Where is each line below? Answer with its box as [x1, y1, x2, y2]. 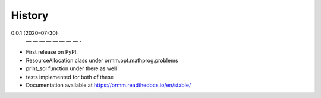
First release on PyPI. [26, 48, 78, 55]
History [11, 9, 49, 22]
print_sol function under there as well [26, 65, 117, 72]
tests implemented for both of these [26, 73, 114, 80]
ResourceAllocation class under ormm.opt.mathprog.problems [26, 57, 178, 64]
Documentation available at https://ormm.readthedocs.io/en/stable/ [26, 81, 191, 89]
